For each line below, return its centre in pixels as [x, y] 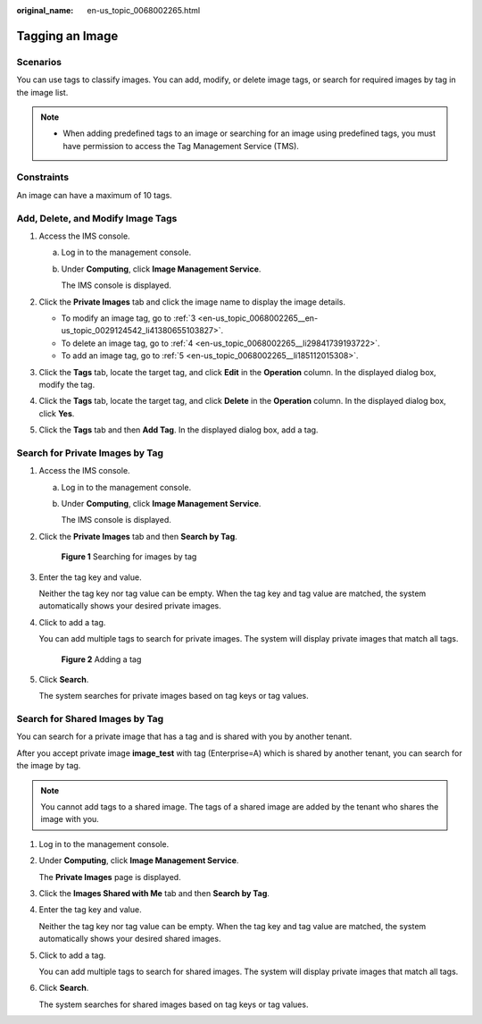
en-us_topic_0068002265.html [144, 10]
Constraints [43, 177]
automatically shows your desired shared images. [130, 939]
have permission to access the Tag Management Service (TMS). [181, 146]
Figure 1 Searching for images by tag [129, 557]
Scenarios [39, 62]
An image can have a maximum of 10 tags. [95, 195]
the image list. [42, 92]
